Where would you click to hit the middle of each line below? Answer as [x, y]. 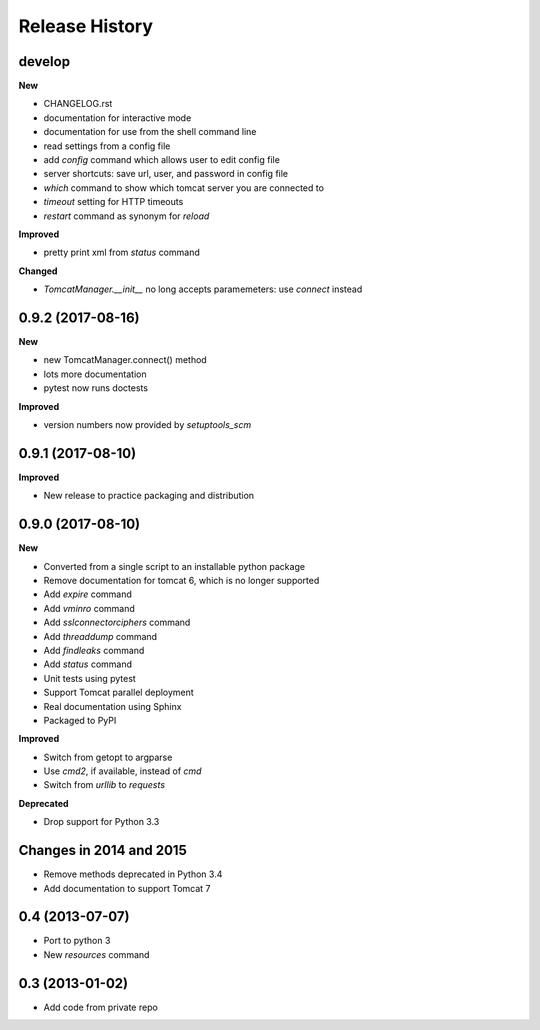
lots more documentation [95, 374]
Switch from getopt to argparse [108, 757]
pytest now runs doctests [96, 388]
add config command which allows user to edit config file [161, 160]
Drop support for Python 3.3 [101, 822]
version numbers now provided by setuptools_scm [147, 424]
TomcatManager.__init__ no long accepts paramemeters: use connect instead [203, 289]
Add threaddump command [100, 636]
